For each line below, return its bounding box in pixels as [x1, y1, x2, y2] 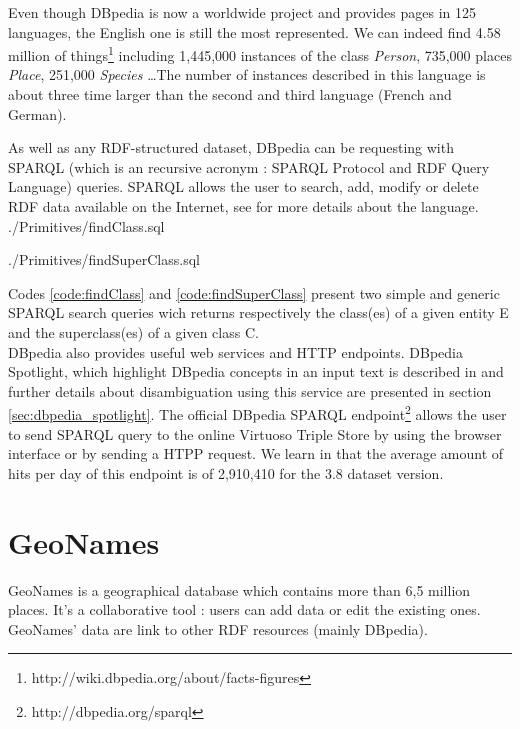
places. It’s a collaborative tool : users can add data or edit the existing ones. [8, 599, 481, 620]
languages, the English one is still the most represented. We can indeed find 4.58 [8, 21, 501, 42]
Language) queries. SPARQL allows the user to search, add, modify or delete [8, 176, 479, 197]
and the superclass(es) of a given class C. [8, 321, 259, 342]
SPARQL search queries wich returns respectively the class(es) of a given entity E [8, 302, 509, 323]
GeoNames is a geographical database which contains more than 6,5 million [8, 579, 471, 600]
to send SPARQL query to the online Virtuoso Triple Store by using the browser [8, 423, 502, 444]
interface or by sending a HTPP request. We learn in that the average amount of [8, 443, 504, 464]
